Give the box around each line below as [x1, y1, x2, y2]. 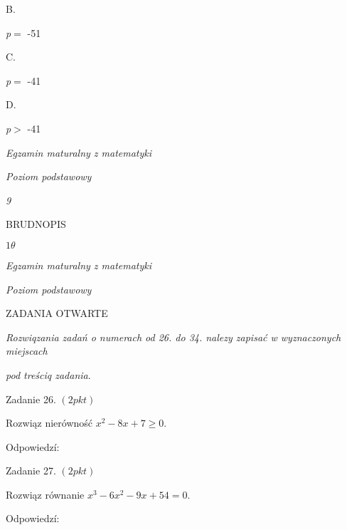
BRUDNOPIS [6, 217, 66, 232]
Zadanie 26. [6, 391, 56, 406]
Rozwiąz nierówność [6, 415, 93, 430]
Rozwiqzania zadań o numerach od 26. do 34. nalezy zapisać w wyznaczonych [6, 329, 341, 344]
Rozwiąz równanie [6, 487, 85, 502]
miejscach [6, 343, 48, 358]
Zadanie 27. [6, 463, 56, 478]
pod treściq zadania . [6, 367, 91, 382]
